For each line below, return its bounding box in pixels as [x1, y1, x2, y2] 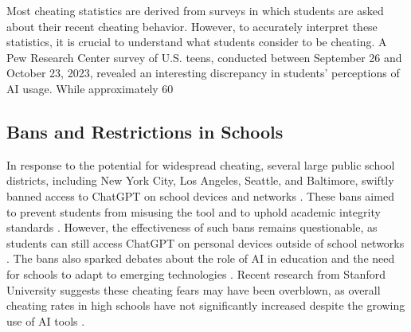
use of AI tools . [6, 312, 85, 329]
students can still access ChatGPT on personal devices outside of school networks [6, 234, 405, 251]
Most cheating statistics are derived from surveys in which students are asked [6, 2, 384, 18]
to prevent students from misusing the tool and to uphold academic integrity [6, 203, 381, 220]
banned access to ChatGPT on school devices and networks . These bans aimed [6, 187, 394, 204]
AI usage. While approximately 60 [6, 80, 174, 96]
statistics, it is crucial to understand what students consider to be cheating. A [6, 33, 387, 50]
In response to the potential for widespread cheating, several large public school [6, 156, 395, 173]
